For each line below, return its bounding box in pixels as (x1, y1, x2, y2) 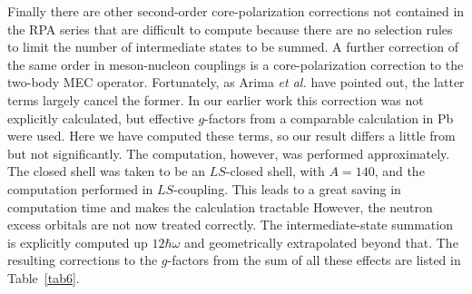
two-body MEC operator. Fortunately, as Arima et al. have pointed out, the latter (7, 73, 465, 92)
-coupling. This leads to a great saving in (173, 179, 401, 198)
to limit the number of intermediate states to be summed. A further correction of (7, 37, 459, 56)
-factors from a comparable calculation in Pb (204, 108, 454, 127)
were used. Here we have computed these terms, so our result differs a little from (7, 126, 456, 145)
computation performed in (7, 179, 153, 198)
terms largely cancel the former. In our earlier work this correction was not (7, 90, 424, 109)
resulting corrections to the (7, 250, 158, 269)
